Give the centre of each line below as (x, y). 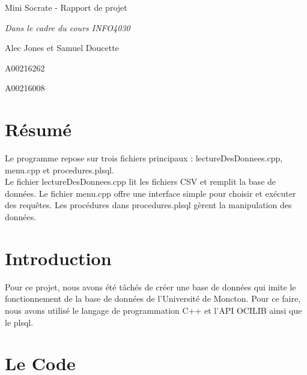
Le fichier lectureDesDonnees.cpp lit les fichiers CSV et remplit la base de (141, 181)
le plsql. (19, 322)
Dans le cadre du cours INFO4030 (68, 27)
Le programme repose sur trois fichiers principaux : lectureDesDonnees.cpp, (144, 158)
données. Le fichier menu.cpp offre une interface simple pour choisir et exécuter (150, 193)
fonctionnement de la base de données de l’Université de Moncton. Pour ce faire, (153, 298)
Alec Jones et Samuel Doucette (62, 48)
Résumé (38, 129)
